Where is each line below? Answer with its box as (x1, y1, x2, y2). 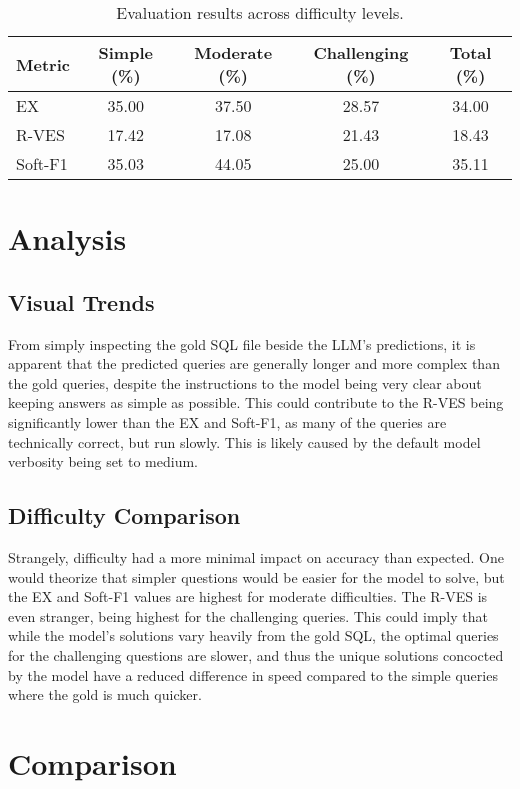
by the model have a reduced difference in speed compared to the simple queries (8, 664, 498, 685)
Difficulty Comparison (8, 500, 241, 531)
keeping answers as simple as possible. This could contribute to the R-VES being (8, 392, 504, 413)
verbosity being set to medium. (8, 451, 198, 472)
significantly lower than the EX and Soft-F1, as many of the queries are (8, 411, 447, 432)
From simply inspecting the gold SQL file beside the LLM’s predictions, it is (8, 333, 476, 354)
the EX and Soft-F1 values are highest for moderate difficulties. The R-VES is (8, 586, 488, 607)
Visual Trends (8, 286, 155, 317)
